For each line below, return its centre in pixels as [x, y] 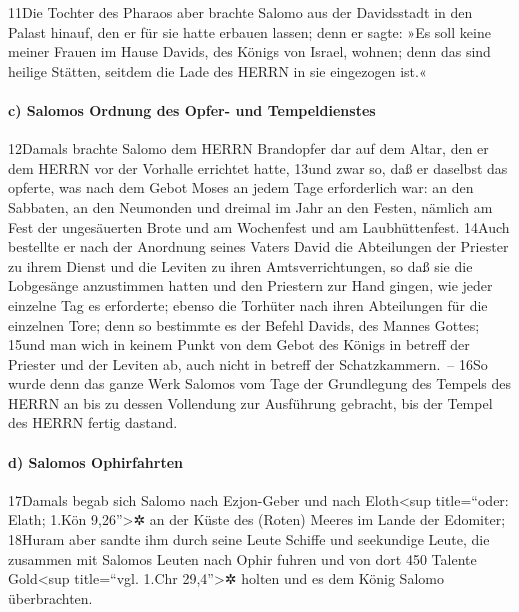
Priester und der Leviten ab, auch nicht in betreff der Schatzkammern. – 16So [248, 363]
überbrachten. [50, 597]
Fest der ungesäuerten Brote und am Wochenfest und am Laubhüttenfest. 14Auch [259, 226]
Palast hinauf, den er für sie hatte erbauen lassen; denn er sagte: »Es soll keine [249, 31]
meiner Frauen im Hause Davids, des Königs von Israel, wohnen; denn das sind [249, 51]
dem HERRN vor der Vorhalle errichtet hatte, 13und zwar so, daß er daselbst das [258, 167]
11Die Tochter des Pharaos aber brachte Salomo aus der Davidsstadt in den [240, 12]
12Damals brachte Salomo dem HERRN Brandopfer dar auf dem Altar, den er [248, 148]
